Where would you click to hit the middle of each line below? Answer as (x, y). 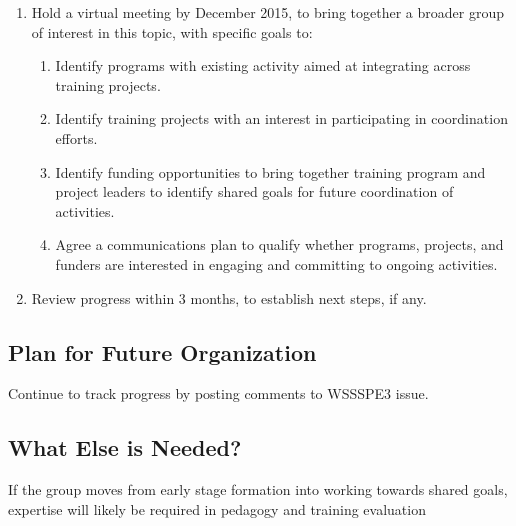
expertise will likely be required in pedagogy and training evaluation (217, 508)
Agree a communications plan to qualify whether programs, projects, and (279, 244)
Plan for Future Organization (162, 351)
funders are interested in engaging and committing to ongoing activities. (276, 263)
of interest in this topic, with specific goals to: (172, 31)
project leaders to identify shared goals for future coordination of (254, 191)
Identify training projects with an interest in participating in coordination (281, 118)
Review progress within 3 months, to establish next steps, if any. (229, 297)
